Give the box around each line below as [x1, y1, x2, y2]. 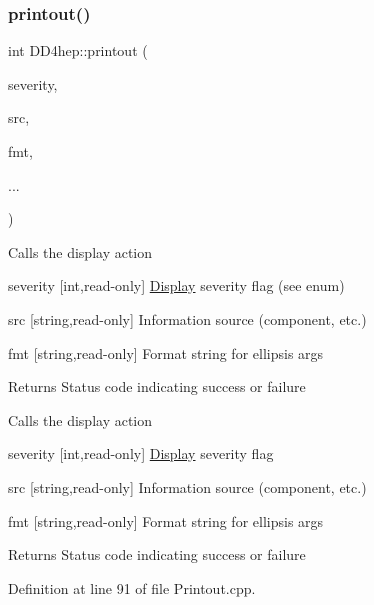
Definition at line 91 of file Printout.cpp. [8, 577, 256, 598]
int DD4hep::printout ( [8, 40, 148, 61]
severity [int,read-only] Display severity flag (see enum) [8, 275, 345, 296]
